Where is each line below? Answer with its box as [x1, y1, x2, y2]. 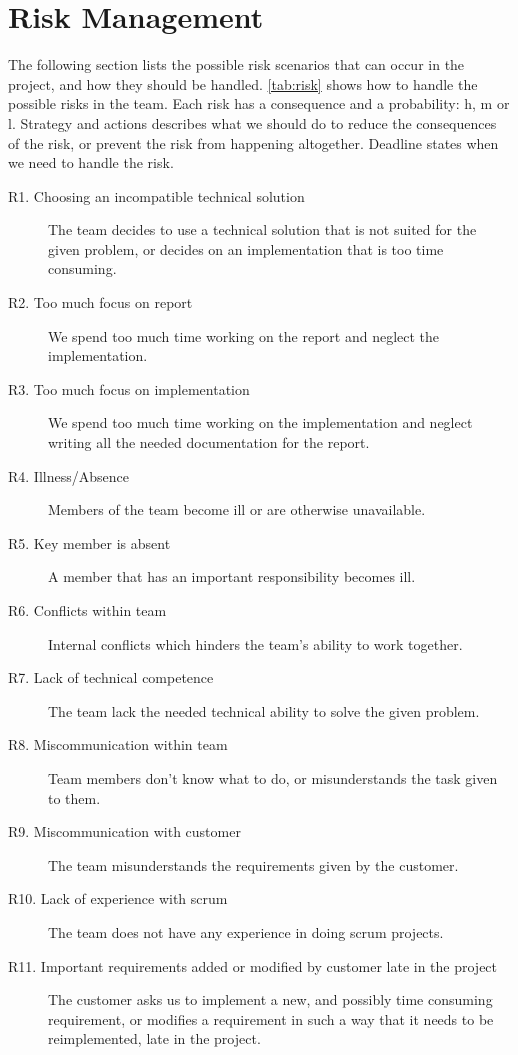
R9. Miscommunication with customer [8, 821, 241, 842]
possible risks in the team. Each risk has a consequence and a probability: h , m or [8, 93, 510, 114]
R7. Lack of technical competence [8, 667, 214, 688]
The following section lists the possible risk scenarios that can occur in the [8, 54, 465, 75]
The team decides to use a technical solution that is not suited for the [48, 219, 477, 240]
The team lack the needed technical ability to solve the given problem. [48, 700, 480, 721]
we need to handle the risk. [8, 152, 174, 173]
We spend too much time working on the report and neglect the [48, 325, 440, 346]
